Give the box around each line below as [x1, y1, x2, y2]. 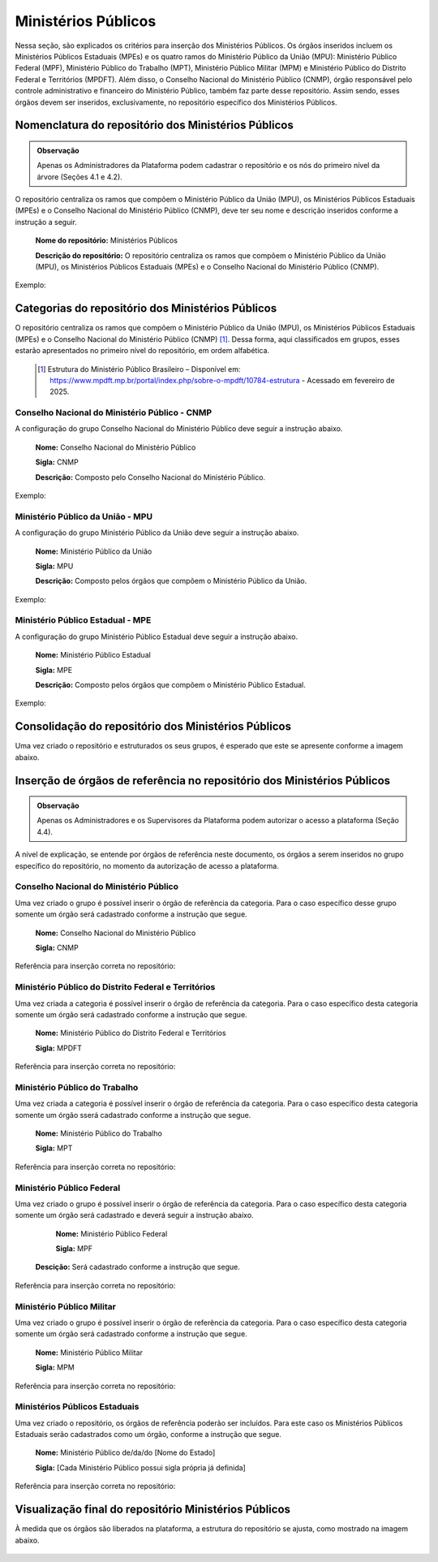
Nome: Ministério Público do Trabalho [35, 1128, 162, 1138]
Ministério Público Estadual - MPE [15, 615, 152, 626]
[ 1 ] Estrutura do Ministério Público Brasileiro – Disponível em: [37, 364, 241, 373]
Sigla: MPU [35, 561, 74, 571]
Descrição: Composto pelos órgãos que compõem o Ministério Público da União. [35, 576, 307, 586]
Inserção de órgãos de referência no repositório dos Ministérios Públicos [15, 774, 391, 787]
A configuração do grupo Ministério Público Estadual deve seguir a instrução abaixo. [15, 632, 298, 641]
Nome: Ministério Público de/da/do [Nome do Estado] [35, 1448, 216, 1457]
